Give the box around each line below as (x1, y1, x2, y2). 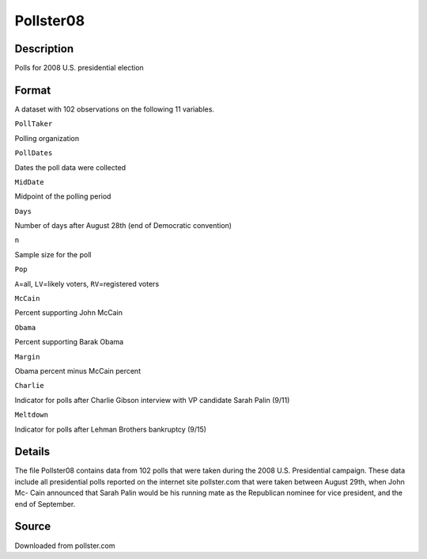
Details (14, 445, 51, 458)
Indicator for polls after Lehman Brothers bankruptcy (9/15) (14, 424, 207, 434)
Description (14, 42, 74, 55)
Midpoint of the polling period (14, 192, 111, 201)
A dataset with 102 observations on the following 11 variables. (14, 104, 215, 114)
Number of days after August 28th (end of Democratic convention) (14, 221, 232, 230)
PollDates (14, 149, 53, 158)
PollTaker (14, 120, 53, 128)
